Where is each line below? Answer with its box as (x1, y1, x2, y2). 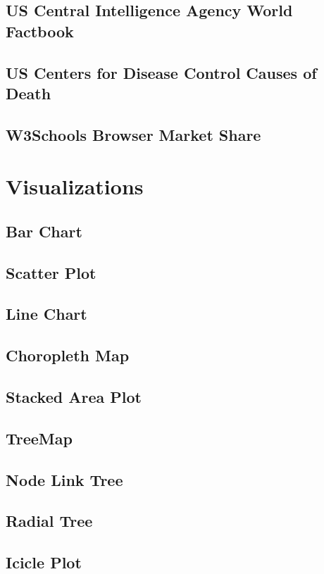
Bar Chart (6, 220, 82, 242)
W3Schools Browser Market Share (6, 123, 261, 145)
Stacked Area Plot (6, 386, 142, 408)
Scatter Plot (6, 261, 96, 283)
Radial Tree (6, 510, 93, 532)
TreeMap (6, 427, 73, 449)
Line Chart (6, 303, 87, 325)
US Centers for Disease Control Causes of (6, 61, 317, 83)
